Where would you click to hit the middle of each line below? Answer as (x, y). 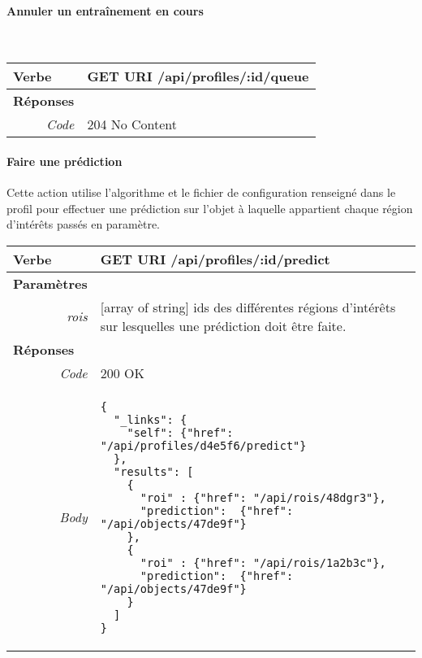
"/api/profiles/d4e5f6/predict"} (203, 445)
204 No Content (132, 124)
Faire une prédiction (65, 161)
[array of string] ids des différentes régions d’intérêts (248, 307)
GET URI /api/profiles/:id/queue (198, 76)
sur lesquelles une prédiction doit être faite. (223, 325)
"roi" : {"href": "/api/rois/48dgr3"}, (263, 497)
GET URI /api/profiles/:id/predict (215, 259)
